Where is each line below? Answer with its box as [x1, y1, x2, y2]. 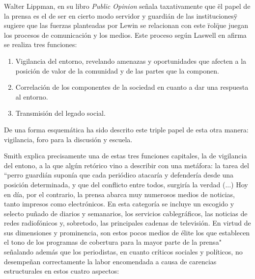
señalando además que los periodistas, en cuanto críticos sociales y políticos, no [4, 247, 243, 257]
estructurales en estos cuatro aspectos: [4, 266, 119, 276]
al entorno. [15, 91, 48, 101]
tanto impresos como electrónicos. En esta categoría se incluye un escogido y [4, 199, 234, 209]
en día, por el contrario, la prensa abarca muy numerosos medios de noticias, [4, 189, 235, 199]
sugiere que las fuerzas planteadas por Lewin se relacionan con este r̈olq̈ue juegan [4, 20, 249, 30]
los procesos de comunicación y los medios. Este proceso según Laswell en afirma [4, 29, 247, 40]
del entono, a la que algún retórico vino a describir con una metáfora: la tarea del [4, 160, 249, 170]
